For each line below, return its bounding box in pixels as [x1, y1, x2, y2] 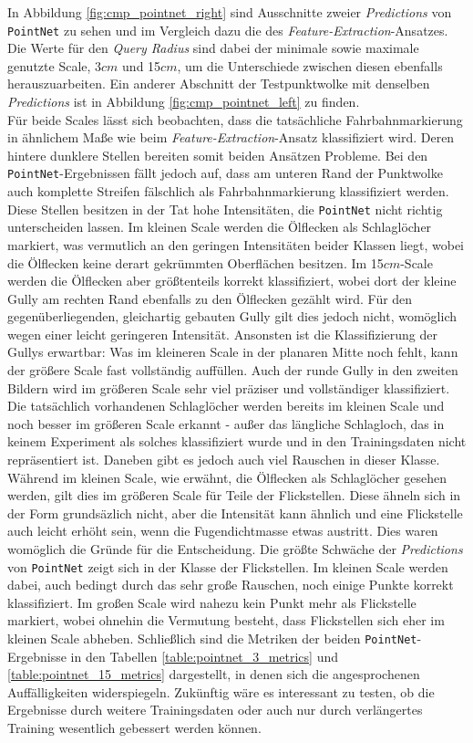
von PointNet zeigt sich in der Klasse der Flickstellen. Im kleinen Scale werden [7, 557, 448, 576]
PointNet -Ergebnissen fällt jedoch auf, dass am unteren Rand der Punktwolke [7, 163, 443, 183]
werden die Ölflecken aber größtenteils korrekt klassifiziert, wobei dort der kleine [7, 271, 457, 290]
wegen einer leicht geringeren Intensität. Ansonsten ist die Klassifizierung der [7, 324, 437, 343]
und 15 [122, 56, 161, 75]
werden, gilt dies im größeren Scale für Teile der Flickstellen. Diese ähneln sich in [7, 486, 461, 505]
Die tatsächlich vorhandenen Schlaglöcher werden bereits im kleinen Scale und [7, 396, 445, 415]
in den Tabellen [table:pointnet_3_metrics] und [70, 646, 339, 665]
